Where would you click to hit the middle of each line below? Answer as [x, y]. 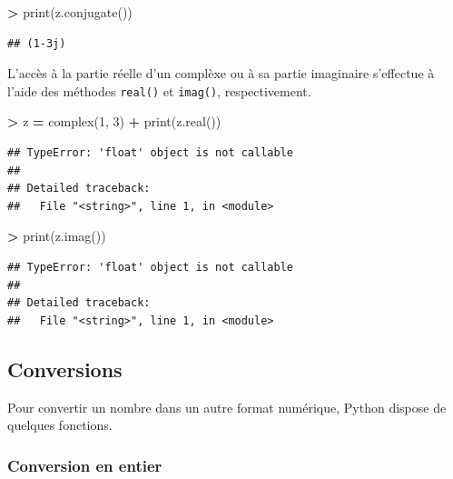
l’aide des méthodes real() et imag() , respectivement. [159, 90]
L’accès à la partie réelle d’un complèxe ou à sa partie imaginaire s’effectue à [221, 73]
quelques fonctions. [60, 425]
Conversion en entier [85, 465]
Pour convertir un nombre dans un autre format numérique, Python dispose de [227, 407]
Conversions [65, 369]
